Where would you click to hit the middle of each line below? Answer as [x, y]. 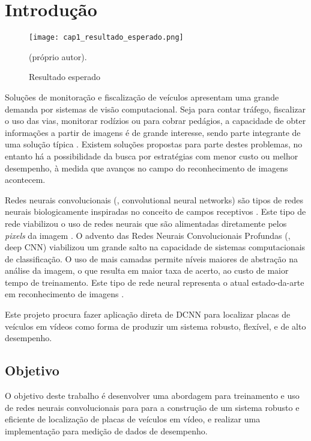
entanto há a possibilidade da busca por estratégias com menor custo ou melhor [152, 156]
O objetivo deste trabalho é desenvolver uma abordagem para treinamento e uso [152, 396]
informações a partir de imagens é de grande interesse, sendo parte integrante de [153, 132]
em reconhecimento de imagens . [65, 294]
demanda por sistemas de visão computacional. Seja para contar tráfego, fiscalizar [155, 109]
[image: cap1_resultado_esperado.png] [106, 38]
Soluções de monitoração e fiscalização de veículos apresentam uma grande [142, 97]
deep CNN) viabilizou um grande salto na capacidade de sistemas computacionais [155, 247]
